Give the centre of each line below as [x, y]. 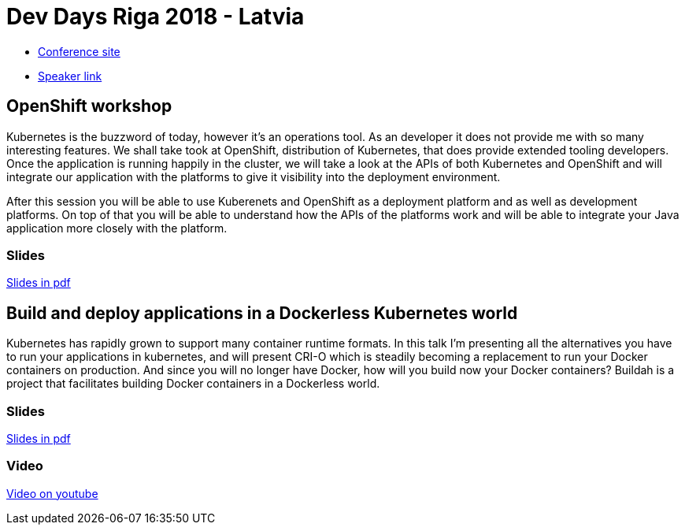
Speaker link [70, 76]
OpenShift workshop [89, 106]
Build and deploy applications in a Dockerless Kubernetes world [262, 313]
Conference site [79, 51]
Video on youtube [52, 493]
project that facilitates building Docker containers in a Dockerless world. [193, 384]
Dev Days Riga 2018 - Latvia [156, 17]
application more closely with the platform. [117, 228]
